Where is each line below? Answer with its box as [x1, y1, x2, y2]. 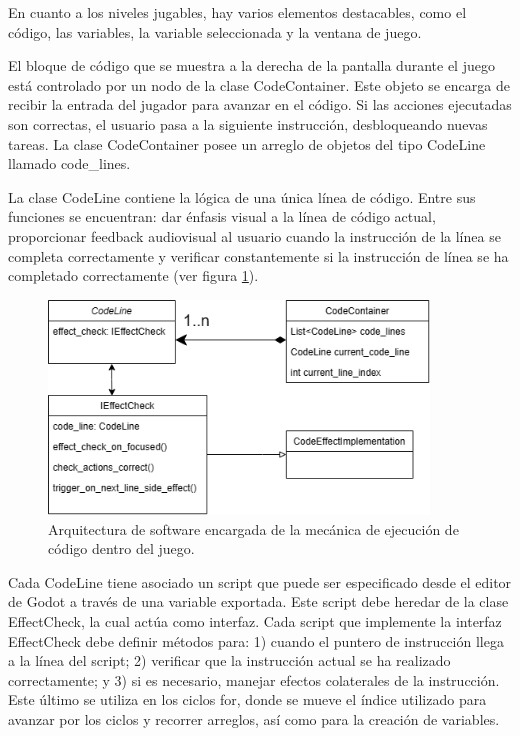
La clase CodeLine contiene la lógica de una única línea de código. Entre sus [8, 186, 476, 207]
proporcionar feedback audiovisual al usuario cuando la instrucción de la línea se [8, 225, 501, 246]
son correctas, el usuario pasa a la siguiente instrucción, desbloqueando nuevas [8, 113, 488, 134]
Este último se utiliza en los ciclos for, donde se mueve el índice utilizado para [8, 689, 487, 710]
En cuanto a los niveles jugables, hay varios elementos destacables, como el [8, 2, 467, 22]
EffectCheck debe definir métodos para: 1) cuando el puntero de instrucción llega [8, 630, 504, 651]
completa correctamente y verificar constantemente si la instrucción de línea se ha [8, 245, 509, 266]
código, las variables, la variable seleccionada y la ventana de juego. [8, 21, 422, 42]
